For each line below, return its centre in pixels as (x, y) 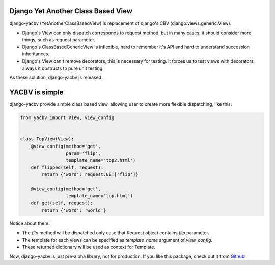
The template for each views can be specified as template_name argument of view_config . (117, 240)
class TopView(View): (47, 139)
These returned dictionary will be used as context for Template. (89, 247)
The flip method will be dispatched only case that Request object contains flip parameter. (116, 233)
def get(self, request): (62, 203)
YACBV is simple (36, 92)
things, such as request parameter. (59, 40)
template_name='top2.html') (101, 160)
